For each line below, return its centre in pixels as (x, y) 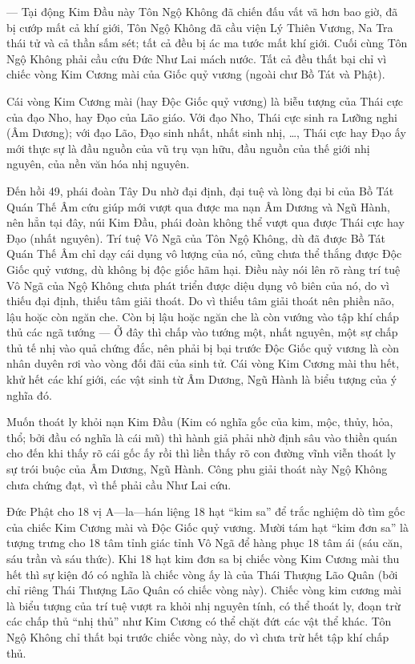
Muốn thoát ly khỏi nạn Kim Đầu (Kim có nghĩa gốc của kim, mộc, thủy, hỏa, (200, 422)
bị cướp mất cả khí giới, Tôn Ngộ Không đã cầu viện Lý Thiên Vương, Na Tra (200, 27)
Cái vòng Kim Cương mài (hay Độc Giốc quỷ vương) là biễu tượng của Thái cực (205, 101)
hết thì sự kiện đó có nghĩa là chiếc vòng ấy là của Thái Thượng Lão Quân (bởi (202, 574)
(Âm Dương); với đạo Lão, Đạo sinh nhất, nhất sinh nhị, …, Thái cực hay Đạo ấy (206, 133)
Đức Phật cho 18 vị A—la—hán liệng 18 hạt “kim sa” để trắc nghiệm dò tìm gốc (206, 511)
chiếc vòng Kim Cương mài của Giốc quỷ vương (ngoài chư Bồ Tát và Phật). (196, 74)
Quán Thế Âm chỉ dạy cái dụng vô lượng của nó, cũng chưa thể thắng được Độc (204, 254)
